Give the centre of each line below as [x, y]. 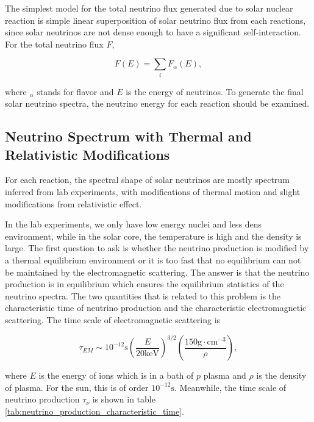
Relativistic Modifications [87, 154]
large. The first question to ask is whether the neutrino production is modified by [157, 248]
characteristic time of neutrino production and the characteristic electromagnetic [156, 308]
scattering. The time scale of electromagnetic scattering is [113, 320]
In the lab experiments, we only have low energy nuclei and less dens [134, 224]
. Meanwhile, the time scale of [230, 387]
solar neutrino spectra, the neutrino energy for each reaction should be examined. [157, 103]
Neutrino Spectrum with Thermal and [128, 136]
